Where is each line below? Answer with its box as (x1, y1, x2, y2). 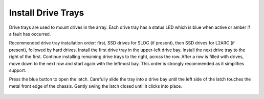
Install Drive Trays (9, 7, 84, 18)
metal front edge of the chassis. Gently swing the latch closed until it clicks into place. (9, 83, 182, 89)
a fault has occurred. (9, 31, 51, 37)
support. (9, 67, 26, 73)
